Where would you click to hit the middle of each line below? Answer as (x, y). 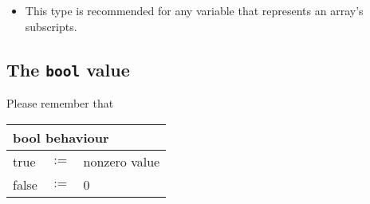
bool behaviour (61, 137)
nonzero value (122, 161)
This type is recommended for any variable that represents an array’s (194, 10)
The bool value (68, 69)
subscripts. (51, 26)
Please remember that (60, 102)
